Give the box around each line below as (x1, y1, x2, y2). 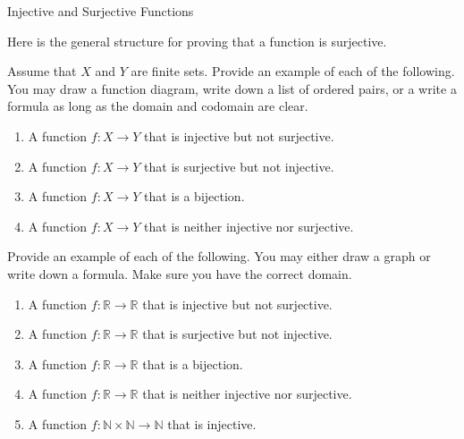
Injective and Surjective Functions (7, 2, 194, 20)
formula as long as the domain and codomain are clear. (7, 97, 308, 115)
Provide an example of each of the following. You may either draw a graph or (7, 247, 431, 266)
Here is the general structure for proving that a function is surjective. (7, 31, 387, 50)
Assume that (7, 62, 77, 80)
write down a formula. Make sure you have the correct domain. (7, 264, 352, 283)
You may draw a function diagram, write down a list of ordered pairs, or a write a (7, 79, 457, 97)
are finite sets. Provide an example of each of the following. (131, 62, 455, 80)
